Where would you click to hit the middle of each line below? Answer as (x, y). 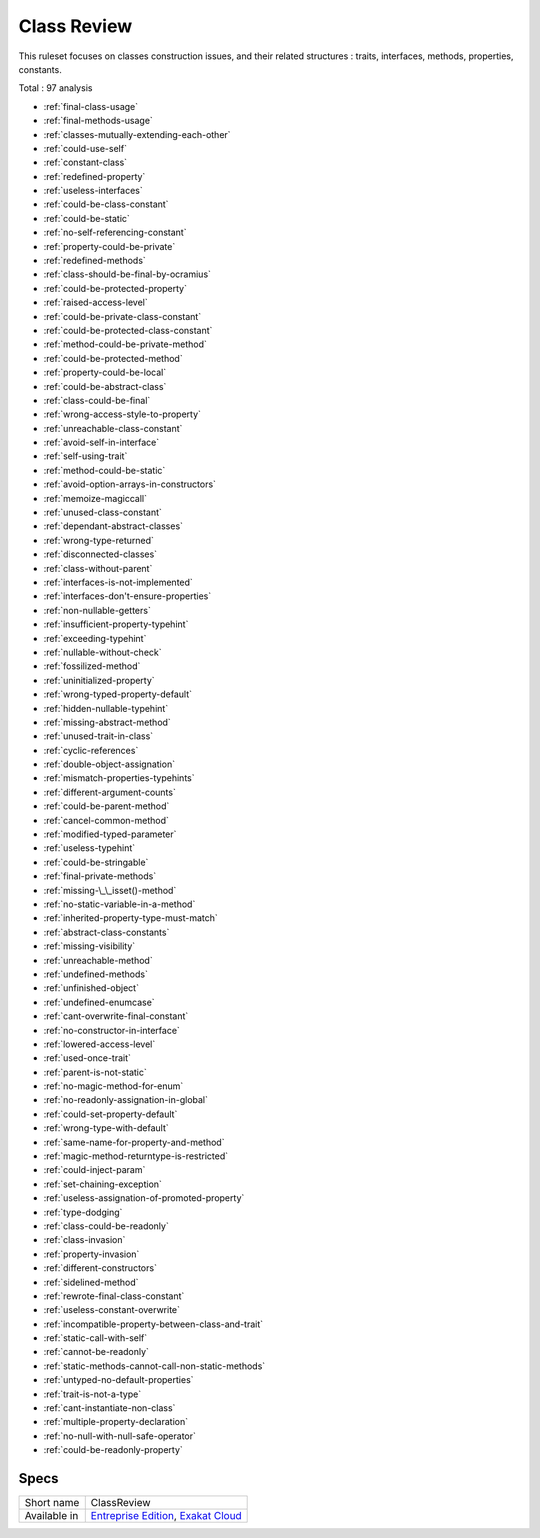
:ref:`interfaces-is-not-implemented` (118, 582)
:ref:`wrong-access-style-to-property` (122, 414)
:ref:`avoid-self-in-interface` (101, 442)
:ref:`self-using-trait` (85, 456)
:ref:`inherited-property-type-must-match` (131, 918)
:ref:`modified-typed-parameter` (110, 834)
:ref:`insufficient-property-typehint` (116, 624)
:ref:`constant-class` (85, 162)
